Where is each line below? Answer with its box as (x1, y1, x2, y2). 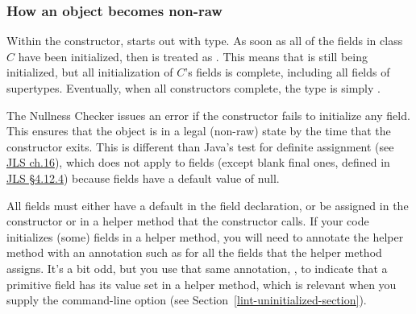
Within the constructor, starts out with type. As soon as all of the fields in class (6, 32, 403, 49)
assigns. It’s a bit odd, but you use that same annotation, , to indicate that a (6, 259, 388, 276)
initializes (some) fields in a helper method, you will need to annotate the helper (6, 228, 404, 245)
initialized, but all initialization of (6, 64, 173, 81)
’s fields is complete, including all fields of (185, 64, 390, 81)
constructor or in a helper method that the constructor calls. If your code (6, 213, 369, 229)
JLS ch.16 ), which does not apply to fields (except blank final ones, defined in (6, 154, 390, 171)
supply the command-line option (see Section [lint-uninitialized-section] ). (6, 291, 367, 308)
